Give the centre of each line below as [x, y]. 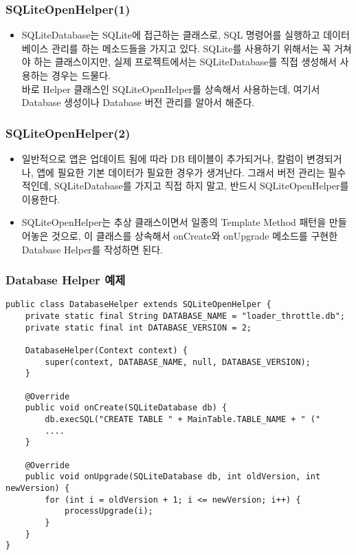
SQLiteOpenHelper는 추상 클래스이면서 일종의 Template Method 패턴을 [174, 222]
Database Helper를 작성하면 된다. [92, 249]
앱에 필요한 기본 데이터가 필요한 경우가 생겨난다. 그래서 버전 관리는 [181, 172]
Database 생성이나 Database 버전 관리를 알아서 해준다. [138, 102]
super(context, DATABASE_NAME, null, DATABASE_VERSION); [178, 362]
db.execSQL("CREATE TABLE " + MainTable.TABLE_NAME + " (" [183, 419]
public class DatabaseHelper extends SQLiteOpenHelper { [138, 305]
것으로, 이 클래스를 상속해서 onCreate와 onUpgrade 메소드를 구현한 [195, 235]
